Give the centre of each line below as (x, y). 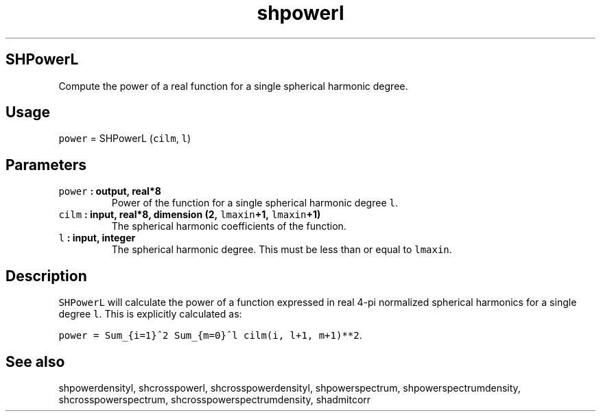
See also (35, 361)
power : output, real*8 (110, 191)
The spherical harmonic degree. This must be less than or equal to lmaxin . (282, 250)
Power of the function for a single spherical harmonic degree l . (255, 203)
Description (46, 276)
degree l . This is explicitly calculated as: (150, 314)
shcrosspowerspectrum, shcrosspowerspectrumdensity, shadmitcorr (215, 399)
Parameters (46, 165)
